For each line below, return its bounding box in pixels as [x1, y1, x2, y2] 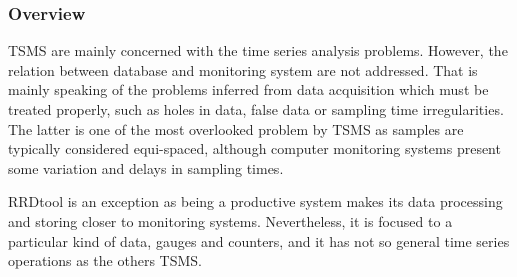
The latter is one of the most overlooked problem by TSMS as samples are [8, 118, 464, 139]
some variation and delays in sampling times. [8, 157, 284, 178]
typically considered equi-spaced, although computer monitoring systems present [8, 138, 501, 159]
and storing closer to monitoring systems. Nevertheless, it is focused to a [8, 210, 453, 231]
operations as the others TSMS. [8, 250, 202, 271]
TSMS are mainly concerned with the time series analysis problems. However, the [8, 40, 508, 61]
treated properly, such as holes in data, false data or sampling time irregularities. [8, 99, 504, 119]
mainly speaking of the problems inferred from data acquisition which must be [8, 79, 489, 100]
